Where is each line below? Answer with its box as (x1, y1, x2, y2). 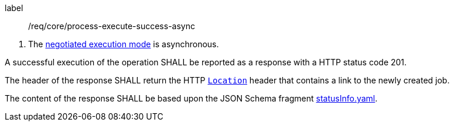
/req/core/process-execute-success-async (28, 21, 195, 31)
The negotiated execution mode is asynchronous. (28, 39, 219, 49)
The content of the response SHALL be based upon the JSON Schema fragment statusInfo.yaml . (5, 93, 378, 103)
